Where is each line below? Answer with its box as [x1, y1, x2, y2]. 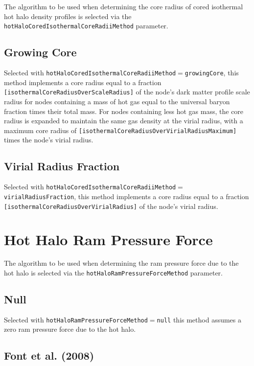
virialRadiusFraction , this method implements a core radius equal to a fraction [4, 191, 249, 201]
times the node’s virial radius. [4, 135, 93, 145]
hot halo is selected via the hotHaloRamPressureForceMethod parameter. [4, 267, 223, 277]
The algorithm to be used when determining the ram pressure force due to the [4, 258, 239, 268]
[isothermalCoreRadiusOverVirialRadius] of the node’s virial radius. [4, 201, 218, 211]
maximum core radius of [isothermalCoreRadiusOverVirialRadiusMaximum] [4, 125, 237, 135]
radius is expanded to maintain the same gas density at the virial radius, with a [4, 115, 243, 126]
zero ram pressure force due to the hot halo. [4, 324, 136, 334]
